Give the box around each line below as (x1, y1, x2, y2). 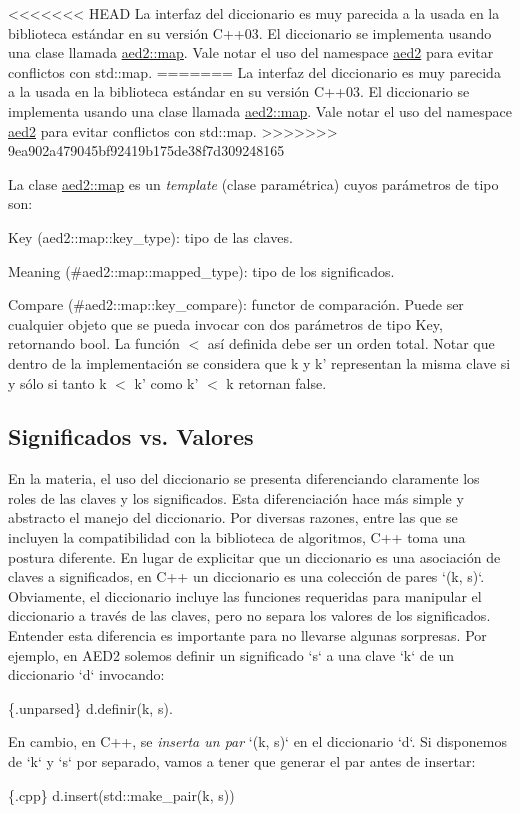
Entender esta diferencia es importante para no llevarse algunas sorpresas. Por (8, 625, 487, 646)
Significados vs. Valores (8, 421, 254, 452)
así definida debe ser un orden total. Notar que (207, 333, 495, 354)
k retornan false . (226, 372, 327, 393)
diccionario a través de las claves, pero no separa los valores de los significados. (8, 605, 491, 626)
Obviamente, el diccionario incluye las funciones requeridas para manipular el (8, 585, 482, 606)
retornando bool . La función (8, 333, 180, 354)
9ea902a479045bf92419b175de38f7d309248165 (8, 140, 285, 161)
